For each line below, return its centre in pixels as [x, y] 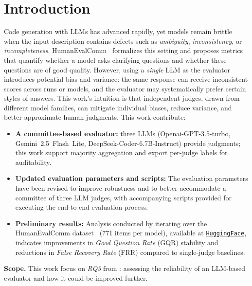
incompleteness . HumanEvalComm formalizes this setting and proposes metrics [124, 50]
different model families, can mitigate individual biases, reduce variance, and [118, 107]
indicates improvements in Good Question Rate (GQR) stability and [117, 242]
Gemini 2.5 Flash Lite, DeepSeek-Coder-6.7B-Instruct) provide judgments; [128, 143]
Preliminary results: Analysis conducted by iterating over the [111, 223]
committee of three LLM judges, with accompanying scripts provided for [123, 197]
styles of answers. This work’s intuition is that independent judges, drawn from [122, 98]
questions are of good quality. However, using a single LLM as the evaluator [117, 69]
